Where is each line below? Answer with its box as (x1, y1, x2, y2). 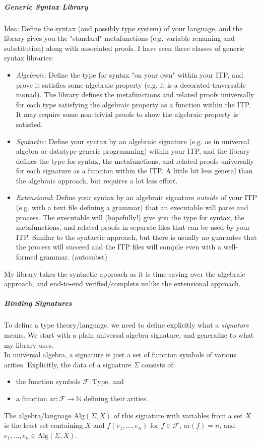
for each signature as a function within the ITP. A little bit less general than (16, 165, 253, 176)
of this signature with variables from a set (113, 410, 243, 420)
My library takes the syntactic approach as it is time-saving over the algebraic (4, 268, 245, 279)
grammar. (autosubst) (39, 251, 107, 262)
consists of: (141, 359, 175, 369)
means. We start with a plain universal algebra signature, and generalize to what (4, 329, 254, 340)
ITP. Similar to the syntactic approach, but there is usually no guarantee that (16, 231, 257, 242)
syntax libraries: (4, 52, 53, 63)
